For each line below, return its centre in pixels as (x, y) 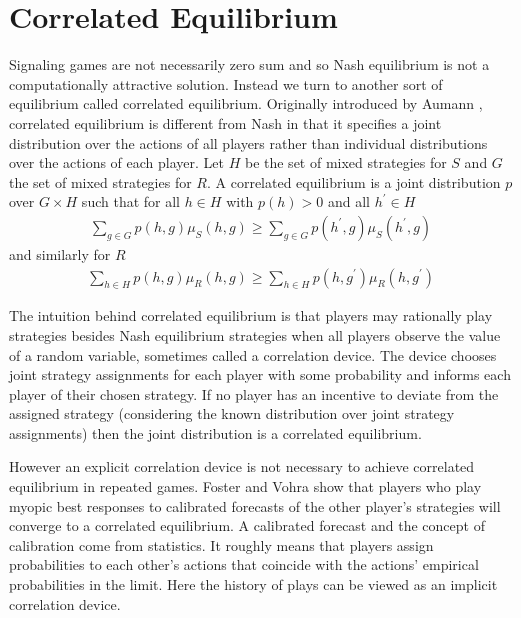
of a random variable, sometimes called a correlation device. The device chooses (253, 354)
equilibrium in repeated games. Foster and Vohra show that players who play (245, 486)
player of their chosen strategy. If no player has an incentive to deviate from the (254, 393)
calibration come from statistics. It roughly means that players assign (221, 544)
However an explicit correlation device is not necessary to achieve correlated (242, 466)
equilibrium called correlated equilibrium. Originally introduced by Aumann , (246, 103)
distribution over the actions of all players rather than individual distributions (248, 142)
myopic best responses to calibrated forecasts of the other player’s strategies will (255, 505)
